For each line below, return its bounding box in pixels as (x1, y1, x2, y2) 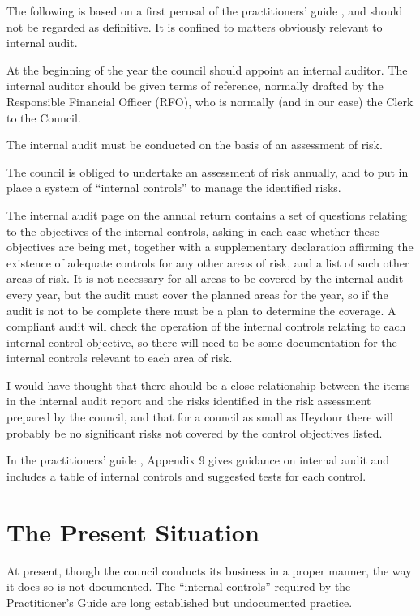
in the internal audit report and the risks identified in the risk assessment (6, 392, 371, 409)
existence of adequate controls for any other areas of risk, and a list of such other (6, 254, 409, 271)
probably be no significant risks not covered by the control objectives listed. (6, 424, 383, 441)
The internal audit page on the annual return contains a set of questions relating (6, 206, 407, 223)
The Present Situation (6, 515, 259, 548)
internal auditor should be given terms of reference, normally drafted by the (6, 77, 384, 94)
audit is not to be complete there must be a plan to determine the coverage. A (6, 302, 396, 319)
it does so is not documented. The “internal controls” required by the (6, 578, 351, 595)
